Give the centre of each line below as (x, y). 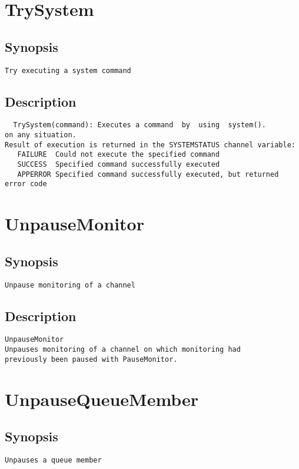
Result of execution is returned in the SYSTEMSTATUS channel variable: (150, 145)
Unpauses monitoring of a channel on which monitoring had (123, 350)
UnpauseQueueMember (102, 399)
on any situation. (41, 135)
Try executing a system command (68, 70)
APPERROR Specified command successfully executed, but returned (148, 174)
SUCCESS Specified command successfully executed (119, 165)
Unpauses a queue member (53, 460)
